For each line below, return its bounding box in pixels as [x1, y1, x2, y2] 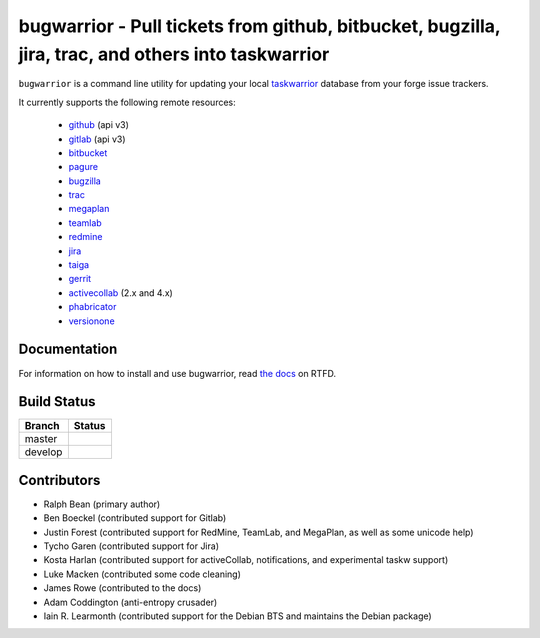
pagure [68, 161, 99, 173]
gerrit [68, 273, 92, 285]
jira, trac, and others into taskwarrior [18, 43, 330, 65]
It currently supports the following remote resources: [18, 96, 237, 108]
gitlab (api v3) [68, 133, 126, 145]
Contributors [18, 471, 101, 489]
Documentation [18, 341, 118, 358]
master [24, 432, 58, 446]
